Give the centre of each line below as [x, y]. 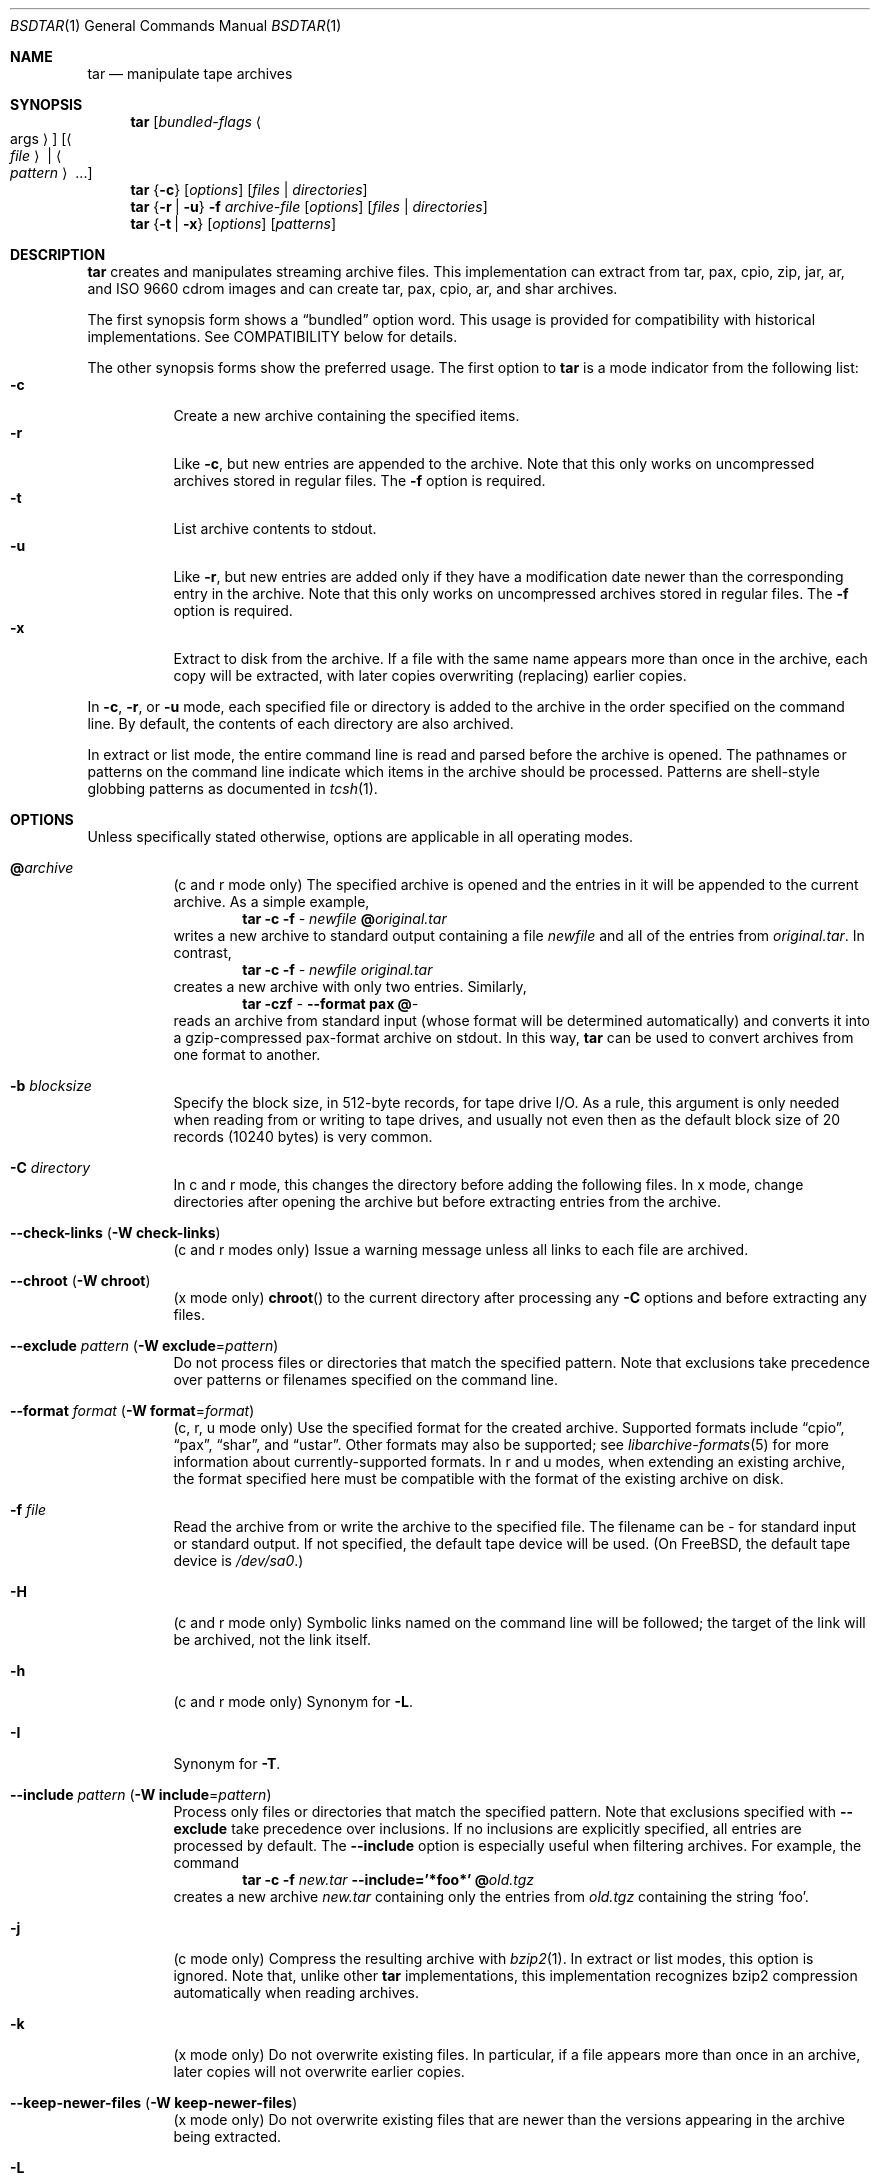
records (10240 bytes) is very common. [303, 1136]
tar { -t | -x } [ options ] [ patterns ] [233, 223]
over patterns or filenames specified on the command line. [366, 1379]
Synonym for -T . [227, 1763]
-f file [28, 1509]
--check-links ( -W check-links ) [115, 1232]
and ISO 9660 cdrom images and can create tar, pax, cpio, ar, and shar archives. [352, 288]
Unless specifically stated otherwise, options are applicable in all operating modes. [360, 836]
